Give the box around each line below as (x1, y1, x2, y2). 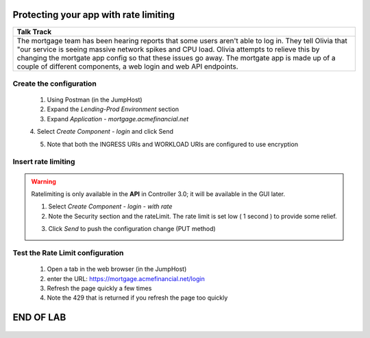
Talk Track (16, 27, 51, 36)
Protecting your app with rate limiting (12, 9, 175, 21)
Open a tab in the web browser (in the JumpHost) (47, 265, 187, 274)
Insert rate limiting (12, 157, 75, 167)
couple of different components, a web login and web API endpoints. (16, 62, 239, 71)
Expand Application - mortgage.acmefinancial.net (47, 114, 189, 123)
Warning (31, 177, 56, 185)
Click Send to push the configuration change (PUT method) (48, 225, 216, 233)
